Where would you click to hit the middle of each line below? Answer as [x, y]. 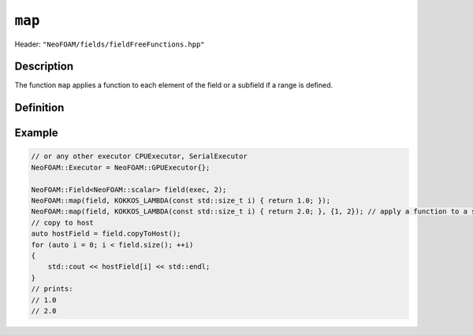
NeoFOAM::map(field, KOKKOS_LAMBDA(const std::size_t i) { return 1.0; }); [181, 201]
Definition [39, 108]
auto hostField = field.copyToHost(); [106, 234]
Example [36, 133]
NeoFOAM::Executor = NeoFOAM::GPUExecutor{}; [121, 167]
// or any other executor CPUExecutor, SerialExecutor [139, 156]
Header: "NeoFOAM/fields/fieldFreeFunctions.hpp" [110, 44]
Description [44, 67]
